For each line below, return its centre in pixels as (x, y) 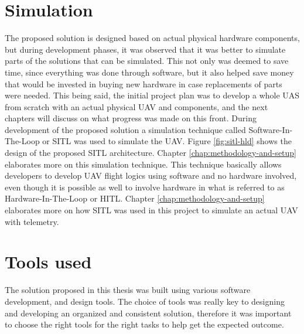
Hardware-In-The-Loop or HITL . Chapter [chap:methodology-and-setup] (135, 198)
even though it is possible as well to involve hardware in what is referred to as (145, 187)
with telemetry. (32, 221)
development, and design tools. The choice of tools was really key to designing (145, 301)
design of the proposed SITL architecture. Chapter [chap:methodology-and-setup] (151, 153)
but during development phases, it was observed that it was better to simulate (145, 49)
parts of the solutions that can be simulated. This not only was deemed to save (147, 61)
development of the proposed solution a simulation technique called (125, 129)
